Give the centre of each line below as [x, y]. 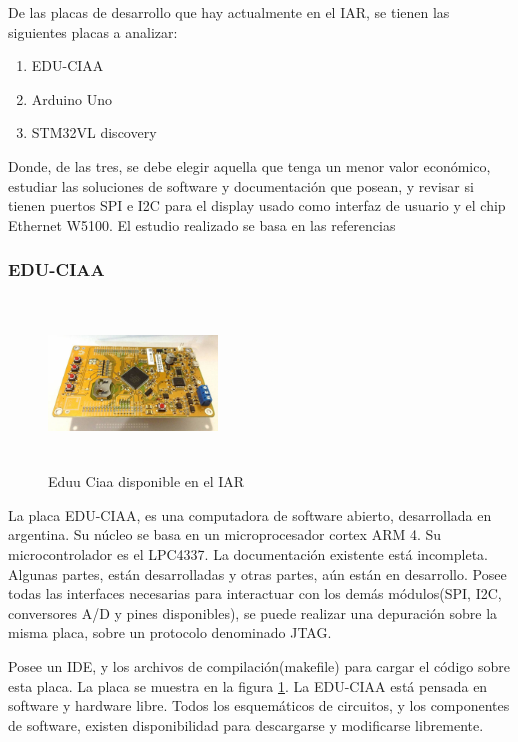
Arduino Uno [71, 98]
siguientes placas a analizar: [93, 31]
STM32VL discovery [94, 132]
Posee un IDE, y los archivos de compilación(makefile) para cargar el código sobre [259, 665]
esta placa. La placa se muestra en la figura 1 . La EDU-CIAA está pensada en [248, 685]
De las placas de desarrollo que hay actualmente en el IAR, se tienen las [229, 12]
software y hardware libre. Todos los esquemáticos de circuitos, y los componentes [259, 705]
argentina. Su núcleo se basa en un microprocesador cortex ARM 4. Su [225, 534]
